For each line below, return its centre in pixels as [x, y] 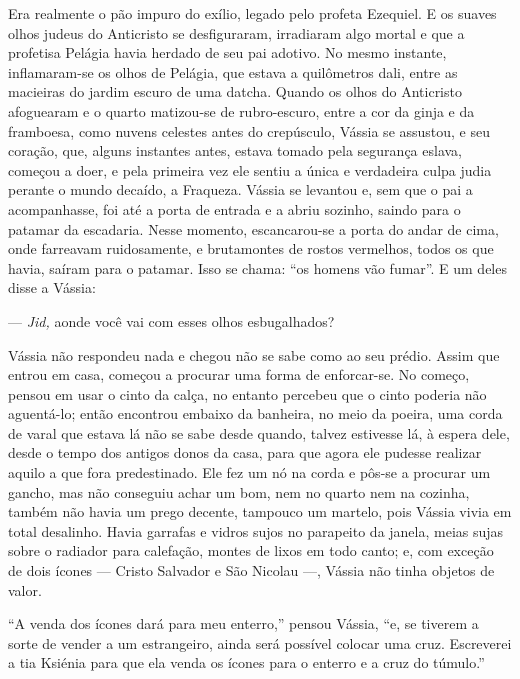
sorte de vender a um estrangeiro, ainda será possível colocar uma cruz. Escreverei [260, 642]
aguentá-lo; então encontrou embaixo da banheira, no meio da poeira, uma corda [255, 413]
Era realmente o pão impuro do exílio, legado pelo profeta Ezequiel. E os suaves [252, 13]
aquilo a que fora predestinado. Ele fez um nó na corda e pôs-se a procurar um [249, 472]
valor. [25, 589]
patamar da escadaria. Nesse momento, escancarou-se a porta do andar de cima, [253, 228]
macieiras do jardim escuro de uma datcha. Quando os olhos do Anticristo [235, 91]
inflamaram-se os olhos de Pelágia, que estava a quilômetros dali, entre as [233, 71]
